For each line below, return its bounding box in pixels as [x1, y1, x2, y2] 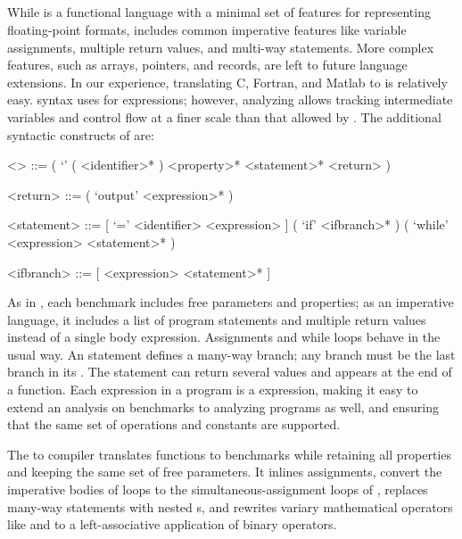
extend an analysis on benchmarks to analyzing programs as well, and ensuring [7, 397, 440, 416]
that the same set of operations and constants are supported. [7, 415, 341, 434]
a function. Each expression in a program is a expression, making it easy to [7, 380, 418, 399]
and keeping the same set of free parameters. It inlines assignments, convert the [7, 462, 442, 481]
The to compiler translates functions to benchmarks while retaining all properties [7, 444, 452, 463]
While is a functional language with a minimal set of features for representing [7, 3, 431, 21]
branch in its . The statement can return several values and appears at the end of [7, 362, 452, 381]
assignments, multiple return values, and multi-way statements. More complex [7, 37, 434, 56]
